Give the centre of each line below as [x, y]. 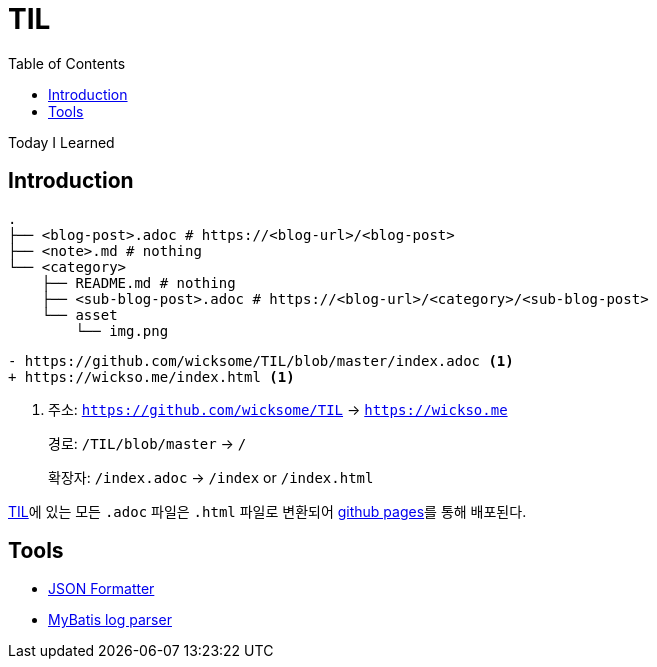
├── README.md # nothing [138, 282]
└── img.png [122, 330]
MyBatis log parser [110, 620]
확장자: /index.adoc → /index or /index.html [211, 477]
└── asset [79, 314]
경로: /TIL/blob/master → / [147, 443]
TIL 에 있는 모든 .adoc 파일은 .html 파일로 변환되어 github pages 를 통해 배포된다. [267, 511]
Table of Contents [67, 63]
